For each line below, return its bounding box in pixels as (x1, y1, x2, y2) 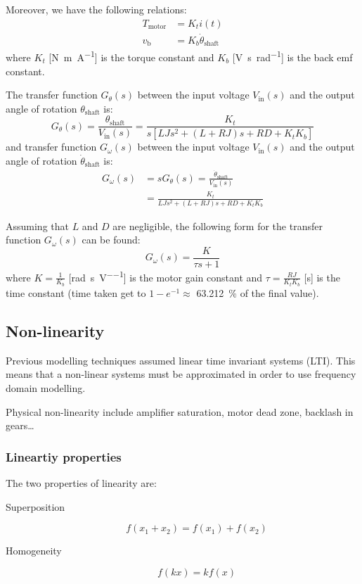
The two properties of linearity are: (6, 475, 157, 490)
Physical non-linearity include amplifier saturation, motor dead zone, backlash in (6, 404, 354, 419)
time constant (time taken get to (6, 285, 146, 300)
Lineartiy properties (6, 447, 122, 465)
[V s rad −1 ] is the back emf (232, 48, 353, 64)
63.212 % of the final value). (196, 285, 319, 300)
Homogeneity (6, 543, 62, 558)
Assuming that (6, 218, 69, 233)
